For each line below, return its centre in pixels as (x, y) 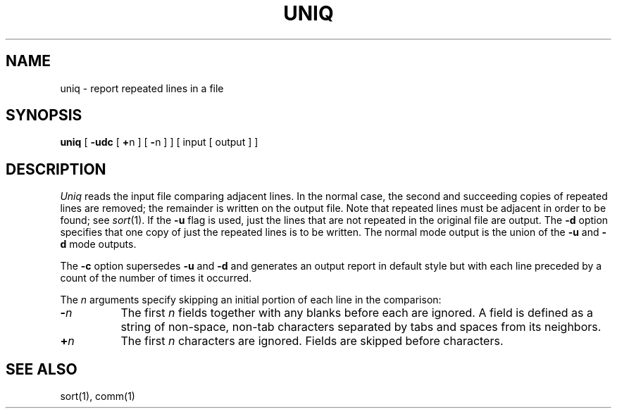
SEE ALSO (42, 369)
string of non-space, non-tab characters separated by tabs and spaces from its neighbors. (361, 327)
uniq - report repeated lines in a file (142, 88)
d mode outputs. (98, 244)
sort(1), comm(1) (98, 396)
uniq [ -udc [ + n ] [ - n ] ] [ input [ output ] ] (159, 142)
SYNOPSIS (44, 115)
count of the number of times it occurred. (156, 278)
